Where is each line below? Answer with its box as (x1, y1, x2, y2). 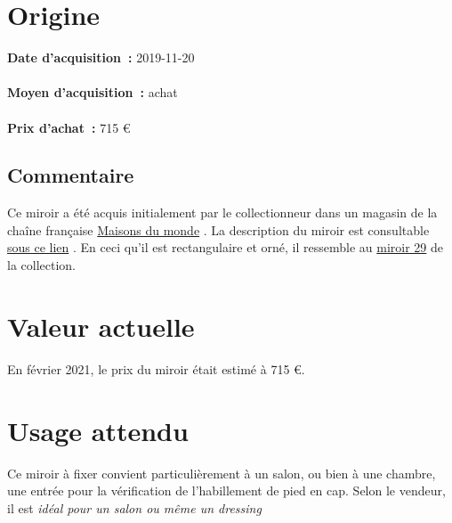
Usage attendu (7, 412, 189, 448)
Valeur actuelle (7, 307, 195, 344)
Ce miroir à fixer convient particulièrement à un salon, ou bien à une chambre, (7, 463, 436, 482)
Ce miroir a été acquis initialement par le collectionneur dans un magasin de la (7, 203, 438, 222)
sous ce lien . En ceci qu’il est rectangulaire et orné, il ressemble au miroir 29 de (7, 238, 443, 257)
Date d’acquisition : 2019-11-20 (7, 48, 195, 67)
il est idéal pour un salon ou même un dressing (7, 498, 262, 517)
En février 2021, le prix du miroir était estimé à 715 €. (7, 359, 305, 378)
